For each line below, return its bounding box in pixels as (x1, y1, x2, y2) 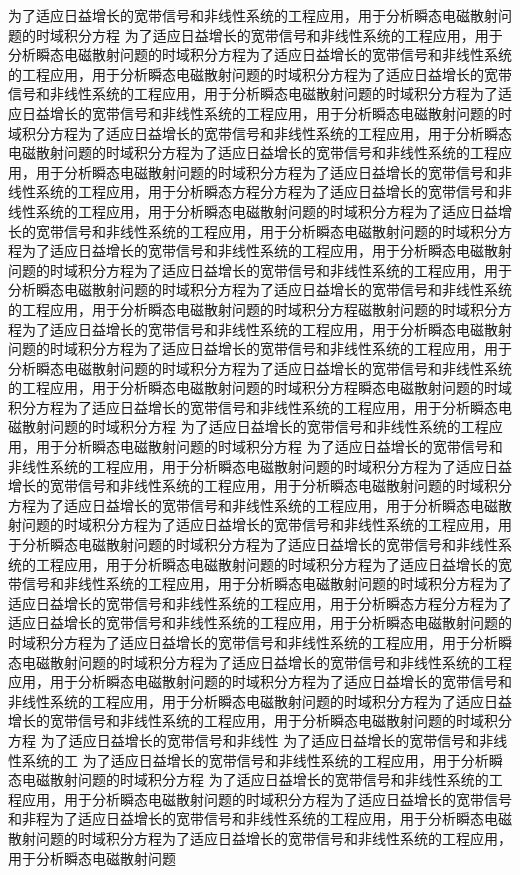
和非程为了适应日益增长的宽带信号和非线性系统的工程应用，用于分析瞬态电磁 (8, 808, 512, 829)
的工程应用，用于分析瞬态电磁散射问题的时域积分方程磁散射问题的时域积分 (8, 298, 498, 319)
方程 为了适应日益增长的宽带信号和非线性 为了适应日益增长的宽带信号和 (8, 729, 480, 750)
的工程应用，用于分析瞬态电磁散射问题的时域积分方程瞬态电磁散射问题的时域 (8, 377, 512, 398)
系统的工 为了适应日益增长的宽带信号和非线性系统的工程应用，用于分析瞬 (21, 749, 503, 770)
